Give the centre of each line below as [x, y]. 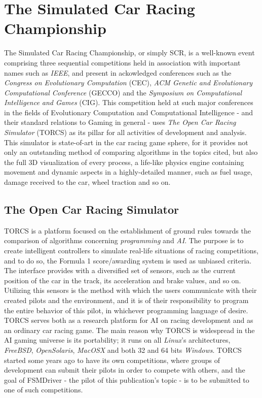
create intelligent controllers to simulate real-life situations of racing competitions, [131, 251]
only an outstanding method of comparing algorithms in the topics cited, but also [131, 152]
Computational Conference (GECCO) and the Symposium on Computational [123, 92]
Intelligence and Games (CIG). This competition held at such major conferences [129, 102]
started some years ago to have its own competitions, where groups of [112, 360]
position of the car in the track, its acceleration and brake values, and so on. [123, 280]
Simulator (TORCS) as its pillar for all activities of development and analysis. [125, 132]
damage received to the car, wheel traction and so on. [87, 182]
